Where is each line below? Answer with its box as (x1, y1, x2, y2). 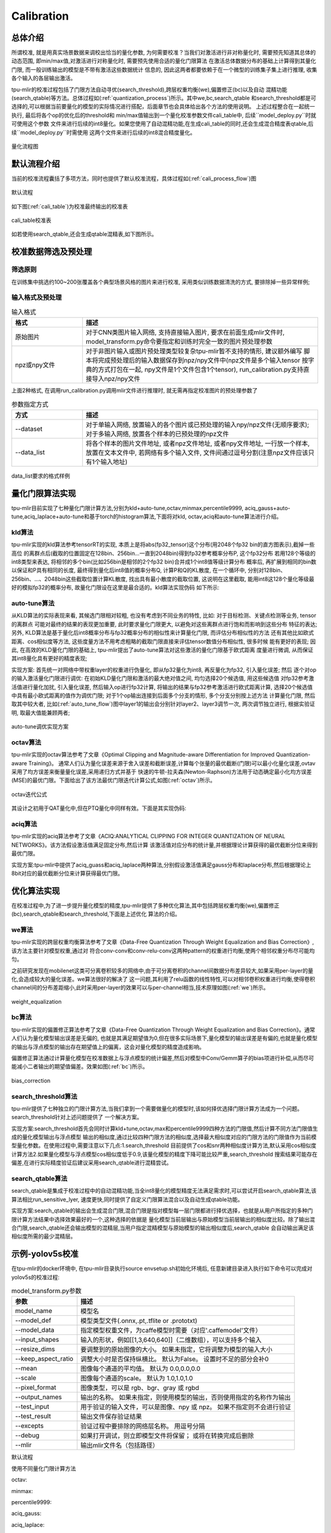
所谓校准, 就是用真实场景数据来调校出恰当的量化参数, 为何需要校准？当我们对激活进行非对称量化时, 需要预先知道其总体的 (11, 49, 316, 56)
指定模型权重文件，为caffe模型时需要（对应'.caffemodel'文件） (80, 1326, 262, 1335)
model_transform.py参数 (11, 1286, 82, 1295)
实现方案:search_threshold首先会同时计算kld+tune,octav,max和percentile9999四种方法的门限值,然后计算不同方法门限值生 (11, 1125, 318, 1132)
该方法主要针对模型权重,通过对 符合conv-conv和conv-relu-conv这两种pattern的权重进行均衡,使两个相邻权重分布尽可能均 (11, 947, 315, 954)
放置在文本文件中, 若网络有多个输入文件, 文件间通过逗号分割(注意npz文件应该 (86, 448, 309, 457)
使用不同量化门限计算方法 (11, 1464, 76, 1472)
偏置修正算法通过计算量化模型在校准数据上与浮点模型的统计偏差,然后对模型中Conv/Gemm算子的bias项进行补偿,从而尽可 (11, 1054, 314, 1061)
